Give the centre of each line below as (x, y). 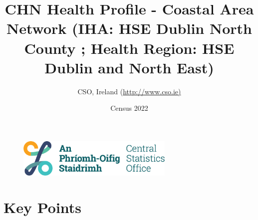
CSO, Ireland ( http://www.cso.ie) (129, 91)
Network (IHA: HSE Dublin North (129, 28)
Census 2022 (129, 108)
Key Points (43, 207)
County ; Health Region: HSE (129, 48)
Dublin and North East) (129, 67)
